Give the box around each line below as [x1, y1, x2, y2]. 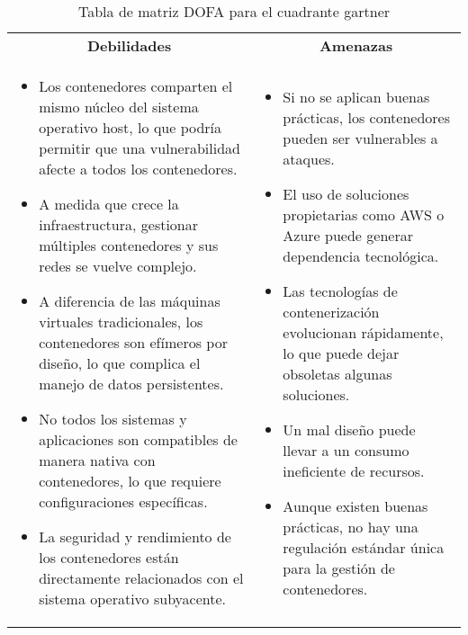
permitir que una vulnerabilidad [39, 138, 240, 158]
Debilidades [86, 35, 172, 56]
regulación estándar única [283, 536, 445, 558]
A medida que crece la [39, 193, 179, 214]
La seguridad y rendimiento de [39, 526, 231, 547]
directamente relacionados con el [39, 568, 244, 588]
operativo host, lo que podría [39, 117, 222, 138]
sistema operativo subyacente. [39, 588, 227, 609]
